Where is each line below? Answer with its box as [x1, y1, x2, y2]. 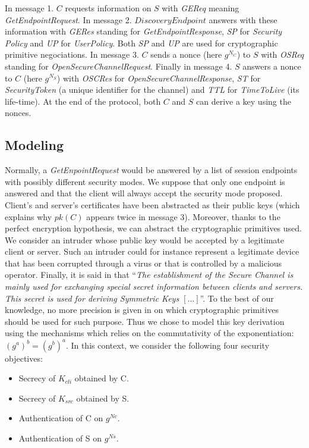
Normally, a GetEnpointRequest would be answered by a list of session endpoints [5, 164, 298, 176]
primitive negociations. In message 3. [5, 48, 139, 61]
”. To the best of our [200, 292, 274, 304]
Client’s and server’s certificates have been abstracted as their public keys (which [5, 198, 300, 211]
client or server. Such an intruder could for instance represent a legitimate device [5, 245, 299, 258]
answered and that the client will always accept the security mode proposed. [5, 187, 283, 199]
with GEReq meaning [162, 2, 239, 14]
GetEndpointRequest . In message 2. [5, 13, 132, 26]
